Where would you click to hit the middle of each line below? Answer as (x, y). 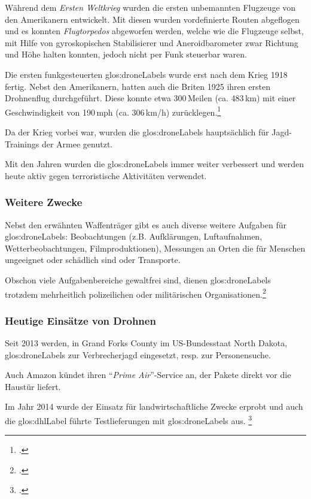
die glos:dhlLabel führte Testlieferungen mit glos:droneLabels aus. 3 (129, 420)
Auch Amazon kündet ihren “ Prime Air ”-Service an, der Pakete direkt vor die (148, 375)
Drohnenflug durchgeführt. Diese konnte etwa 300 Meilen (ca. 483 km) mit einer (150, 98)
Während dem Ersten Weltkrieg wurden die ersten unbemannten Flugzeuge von (150, 7)
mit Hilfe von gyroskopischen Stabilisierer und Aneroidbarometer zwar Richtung (152, 42)
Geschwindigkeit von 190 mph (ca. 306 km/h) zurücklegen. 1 (113, 111)
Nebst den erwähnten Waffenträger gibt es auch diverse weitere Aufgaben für (146, 224)
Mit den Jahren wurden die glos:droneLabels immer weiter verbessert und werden (154, 164)
